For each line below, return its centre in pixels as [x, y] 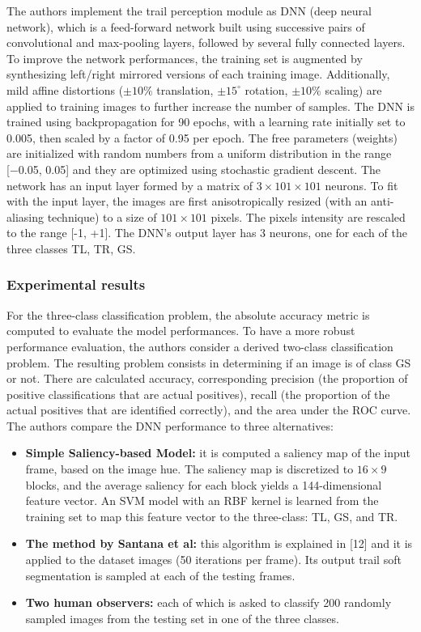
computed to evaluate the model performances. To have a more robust [181, 331]
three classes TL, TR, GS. [71, 248]
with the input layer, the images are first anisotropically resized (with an [187, 201]
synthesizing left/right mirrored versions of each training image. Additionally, [198, 74]
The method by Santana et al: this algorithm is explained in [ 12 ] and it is [219, 543]
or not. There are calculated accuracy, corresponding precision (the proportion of [207, 378]
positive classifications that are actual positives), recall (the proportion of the [198, 394]
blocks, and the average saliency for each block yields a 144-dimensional [204, 484]
